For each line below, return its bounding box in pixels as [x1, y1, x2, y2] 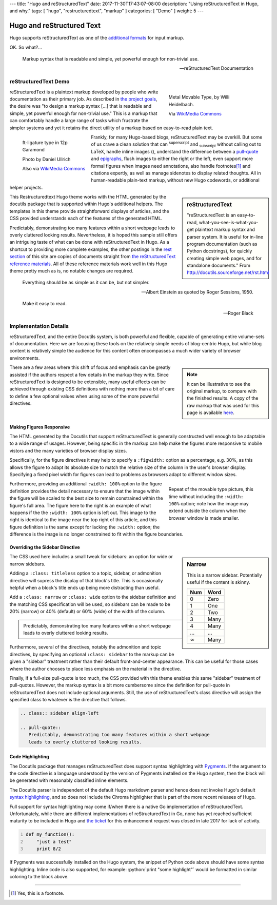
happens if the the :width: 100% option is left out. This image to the [9, 509, 156, 516]
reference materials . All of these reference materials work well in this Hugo [9, 261, 168, 267]
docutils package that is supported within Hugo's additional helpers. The [9, 201, 163, 207]
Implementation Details [9, 323, 69, 330]
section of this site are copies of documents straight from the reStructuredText [9, 253, 176, 260]
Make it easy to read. [22, 301, 67, 307]
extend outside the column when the [168, 508, 246, 514]
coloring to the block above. [9, 873, 69, 879]
